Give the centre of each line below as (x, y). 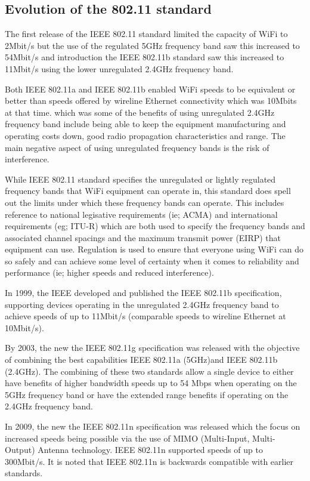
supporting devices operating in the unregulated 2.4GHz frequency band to (142, 304)
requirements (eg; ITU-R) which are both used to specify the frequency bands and (155, 226)
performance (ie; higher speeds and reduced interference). (109, 272)
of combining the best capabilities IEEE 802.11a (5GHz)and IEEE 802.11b (141, 360)
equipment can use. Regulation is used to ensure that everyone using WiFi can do (154, 249)
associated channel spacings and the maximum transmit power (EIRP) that (143, 237)
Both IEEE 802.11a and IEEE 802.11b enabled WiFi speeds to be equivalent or (150, 89)
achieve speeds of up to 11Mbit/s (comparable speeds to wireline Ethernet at (145, 316)
